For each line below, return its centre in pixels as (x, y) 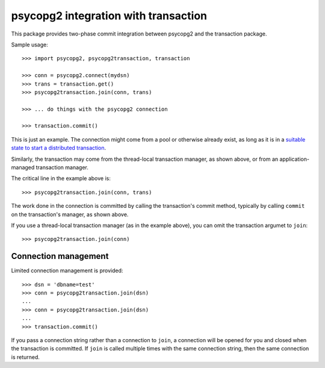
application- (295, 159)
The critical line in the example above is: (61, 178)
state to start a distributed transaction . (59, 148)
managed (23, 167)
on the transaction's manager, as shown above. (70, 214)
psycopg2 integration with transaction (109, 16)
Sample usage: (29, 45)
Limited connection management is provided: (67, 270)
